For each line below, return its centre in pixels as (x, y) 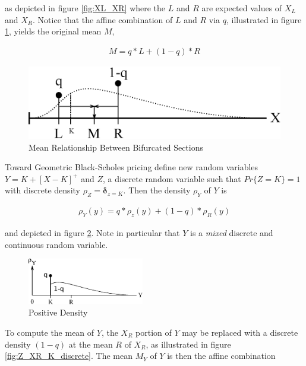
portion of (154, 332)
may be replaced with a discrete (240, 332)
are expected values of (242, 8)
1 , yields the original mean (53, 31)
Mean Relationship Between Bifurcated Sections (116, 147)
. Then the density (157, 190)
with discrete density (42, 190)
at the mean (91, 344)
